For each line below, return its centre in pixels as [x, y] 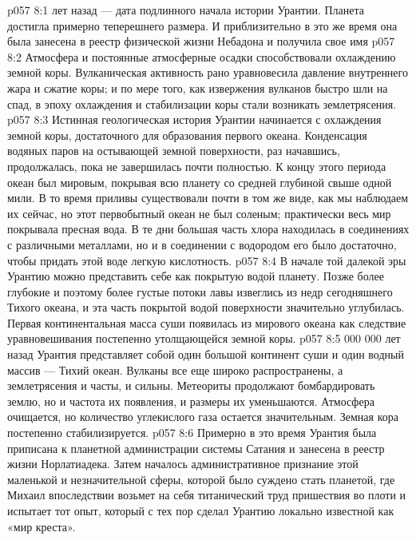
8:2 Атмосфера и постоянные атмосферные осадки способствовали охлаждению [202, 56]
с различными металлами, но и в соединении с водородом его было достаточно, [202, 244]
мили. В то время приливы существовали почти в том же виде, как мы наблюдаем [208, 198]
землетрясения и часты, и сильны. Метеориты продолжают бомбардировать [191, 385]
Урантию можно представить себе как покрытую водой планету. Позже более [196, 276]
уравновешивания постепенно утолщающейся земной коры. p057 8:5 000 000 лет [204, 338]
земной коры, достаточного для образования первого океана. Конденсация [187, 135]
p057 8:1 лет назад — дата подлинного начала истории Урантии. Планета [186, 10]
